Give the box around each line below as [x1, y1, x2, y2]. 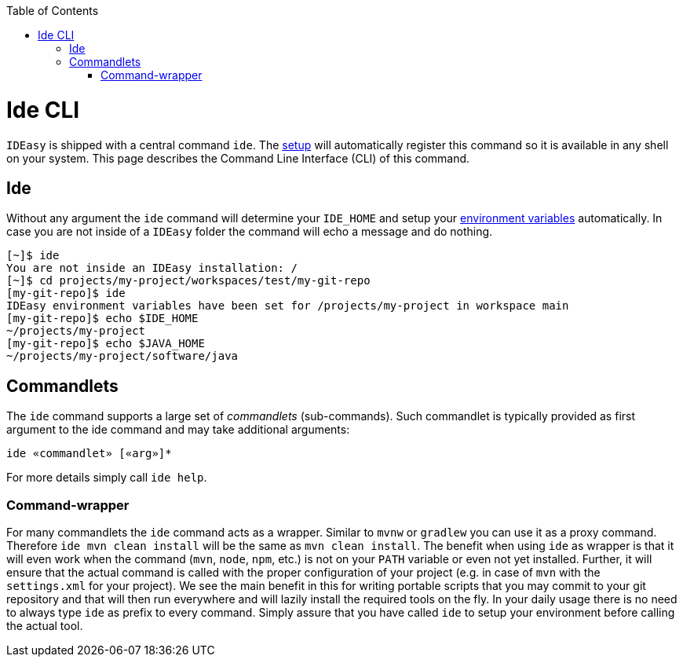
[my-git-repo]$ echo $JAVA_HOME [6, 337, 205, 350]
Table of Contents [6, 4, 99, 17]
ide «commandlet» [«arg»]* [6, 447, 172, 460]
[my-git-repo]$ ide [6, 287, 126, 300]
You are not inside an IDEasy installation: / [6, 262, 298, 275]
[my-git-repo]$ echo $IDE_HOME [6, 312, 199, 325]
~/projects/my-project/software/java [6, 350, 239, 363]
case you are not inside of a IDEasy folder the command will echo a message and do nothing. [6, 225, 493, 239]
